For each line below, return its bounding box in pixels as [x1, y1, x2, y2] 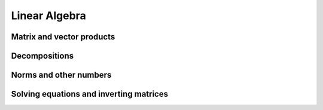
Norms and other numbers [11, 70, 112, 80]
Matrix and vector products [11, 32, 115, 42]
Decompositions [11, 51, 74, 61]
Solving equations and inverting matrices [11, 89, 169, 99]
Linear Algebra [11, 9, 86, 22]
